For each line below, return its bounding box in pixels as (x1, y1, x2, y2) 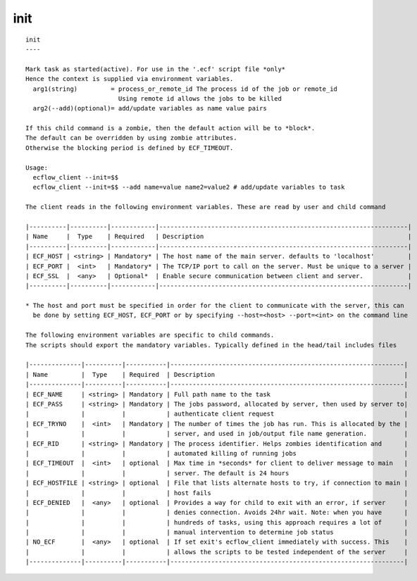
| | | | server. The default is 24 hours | (25, 469, 409, 477)
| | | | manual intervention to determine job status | (25, 528, 409, 537)
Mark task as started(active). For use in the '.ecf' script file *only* (25, 65, 286, 73)
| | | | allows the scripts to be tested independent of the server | (25, 548, 409, 556)
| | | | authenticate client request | (25, 410, 409, 418)
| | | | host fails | (25, 489, 409, 496)
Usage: (25, 163, 49, 172)
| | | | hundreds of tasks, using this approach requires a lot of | (25, 518, 409, 526)
